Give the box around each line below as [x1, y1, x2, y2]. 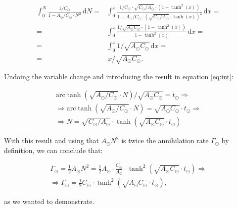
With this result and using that [4, 135, 99, 146]
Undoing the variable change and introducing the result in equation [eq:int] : [4, 71, 234, 82]
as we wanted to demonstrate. [4, 196, 95, 207]
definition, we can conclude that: [4, 145, 103, 155]
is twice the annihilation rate [121, 135, 209, 146]
